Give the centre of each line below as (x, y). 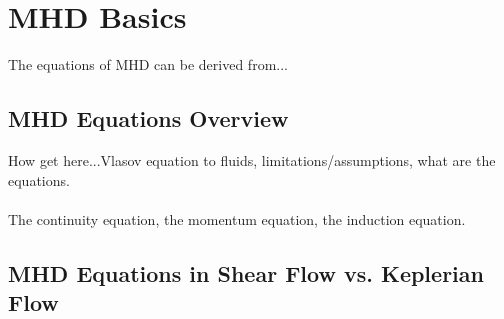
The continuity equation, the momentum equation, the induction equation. (237, 218)
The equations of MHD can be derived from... (148, 64)
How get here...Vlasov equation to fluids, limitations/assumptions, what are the (252, 159)
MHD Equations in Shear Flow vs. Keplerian (246, 272)
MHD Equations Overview (148, 118)
